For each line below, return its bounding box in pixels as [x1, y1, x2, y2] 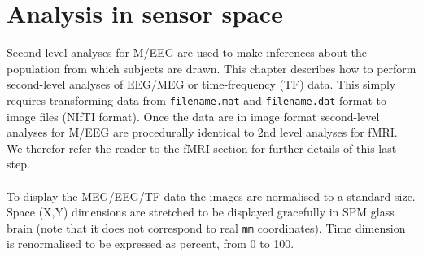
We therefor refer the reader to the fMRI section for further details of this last [7, 139, 397, 156]
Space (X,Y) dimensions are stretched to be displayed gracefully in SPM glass [7, 203, 395, 220]
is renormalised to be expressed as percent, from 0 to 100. [7, 235, 294, 252]
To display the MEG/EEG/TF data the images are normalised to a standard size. [7, 187, 416, 204]
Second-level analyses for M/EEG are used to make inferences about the [7, 44, 368, 61]
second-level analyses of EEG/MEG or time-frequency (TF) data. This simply [7, 76, 396, 93]
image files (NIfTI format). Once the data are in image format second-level [7, 107, 380, 124]
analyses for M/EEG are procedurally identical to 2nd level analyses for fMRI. [7, 124, 398, 141]
